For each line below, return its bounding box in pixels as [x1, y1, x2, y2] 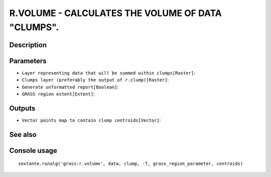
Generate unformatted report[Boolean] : [22, 84, 119, 90]
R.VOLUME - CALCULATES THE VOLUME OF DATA [9, 8, 222, 19]
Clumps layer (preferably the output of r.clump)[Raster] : [22, 77, 169, 83]
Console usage [9, 146, 58, 155]
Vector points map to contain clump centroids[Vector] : [22, 117, 161, 123]
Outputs [9, 104, 36, 112]
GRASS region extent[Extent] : [22, 91, 95, 97]
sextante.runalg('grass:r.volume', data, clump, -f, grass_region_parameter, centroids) [18, 161, 243, 166]
